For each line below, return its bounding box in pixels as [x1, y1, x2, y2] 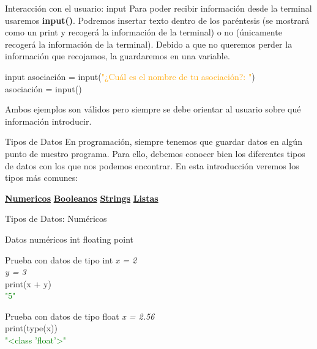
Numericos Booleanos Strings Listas [5, 191, 158, 204]
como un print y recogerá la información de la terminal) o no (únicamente [5, 26, 282, 39]
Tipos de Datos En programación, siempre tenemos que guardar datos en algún [5, 135, 302, 148]
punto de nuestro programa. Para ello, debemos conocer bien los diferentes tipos [5, 147, 305, 160]
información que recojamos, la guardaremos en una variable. [5, 50, 230, 62]
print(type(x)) [5, 321, 58, 334]
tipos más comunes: [5, 171, 78, 184]
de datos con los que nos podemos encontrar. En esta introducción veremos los [5, 159, 299, 172]
